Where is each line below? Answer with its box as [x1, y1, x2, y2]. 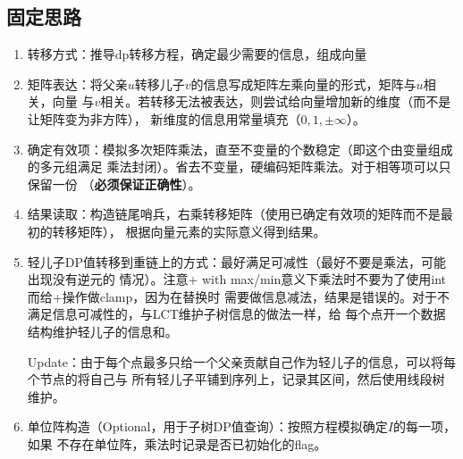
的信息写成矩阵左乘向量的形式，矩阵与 [190, 74, 417, 93]
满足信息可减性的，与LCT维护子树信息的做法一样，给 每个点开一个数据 [27, 305, 446, 323]
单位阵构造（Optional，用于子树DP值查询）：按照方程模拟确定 [27, 417, 388, 436]
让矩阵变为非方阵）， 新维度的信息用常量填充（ [27, 109, 301, 128]
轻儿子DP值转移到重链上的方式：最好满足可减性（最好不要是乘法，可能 [27, 252, 447, 271]
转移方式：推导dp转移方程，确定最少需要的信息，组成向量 [27, 45, 367, 63]
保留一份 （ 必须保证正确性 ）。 [27, 174, 201, 193]
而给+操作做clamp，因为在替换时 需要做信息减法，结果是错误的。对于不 [27, 287, 450, 305]
